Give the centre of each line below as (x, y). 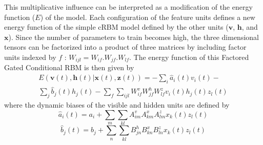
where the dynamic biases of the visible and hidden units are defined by (117, 105)
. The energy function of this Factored (189, 57)
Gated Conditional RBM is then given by (69, 67)
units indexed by (30, 57)
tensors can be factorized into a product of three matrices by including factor (125, 47)
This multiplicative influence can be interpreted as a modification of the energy (128, 7)
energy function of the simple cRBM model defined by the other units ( (116, 27)
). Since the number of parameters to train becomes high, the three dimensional (134, 37)
